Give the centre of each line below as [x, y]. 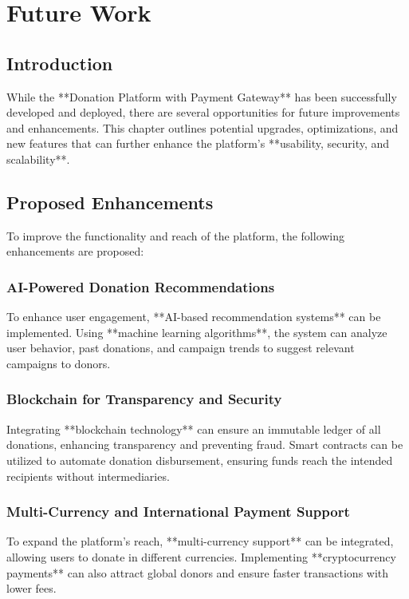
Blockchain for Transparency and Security [144, 399]
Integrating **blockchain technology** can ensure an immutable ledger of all [194, 428]
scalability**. [38, 159]
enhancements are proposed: [75, 251]
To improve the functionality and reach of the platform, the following [176, 235]
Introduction [60, 63]
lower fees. [31, 588]
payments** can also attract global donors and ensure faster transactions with [198, 572]
